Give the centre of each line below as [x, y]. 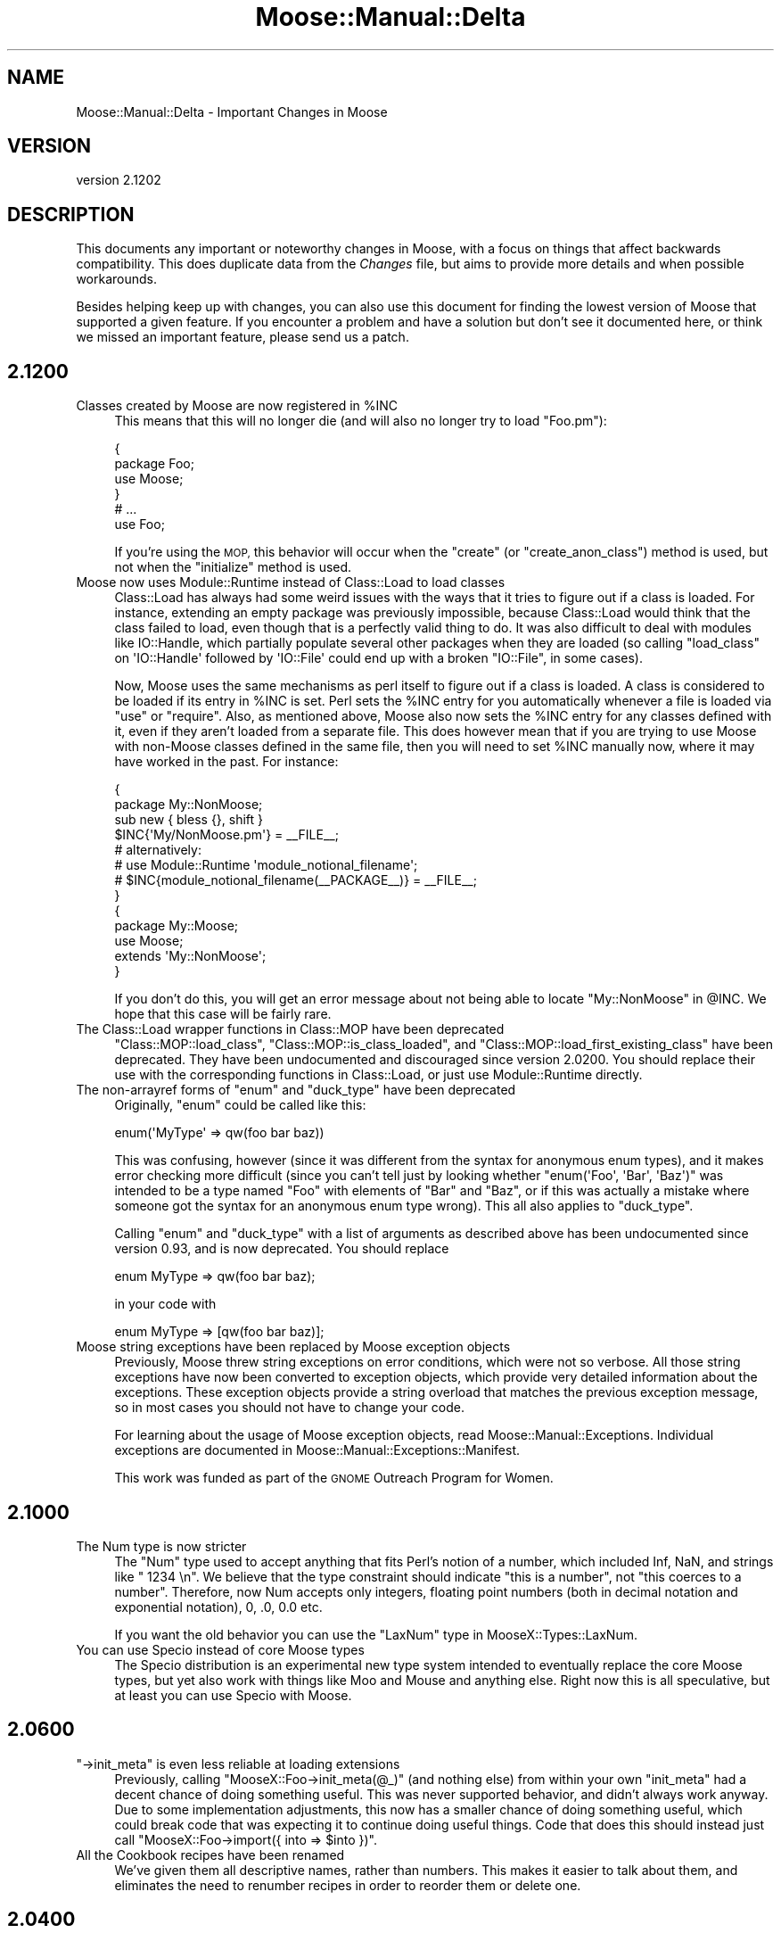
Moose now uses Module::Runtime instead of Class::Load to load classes [291, 582]
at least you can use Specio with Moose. [233, 1695]
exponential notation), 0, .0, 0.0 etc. [218, 1607]
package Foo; [154, 464]
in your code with [165, 1304]
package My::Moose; [177, 926]
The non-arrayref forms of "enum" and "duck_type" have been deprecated [296, 1090]
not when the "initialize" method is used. [233, 567]
